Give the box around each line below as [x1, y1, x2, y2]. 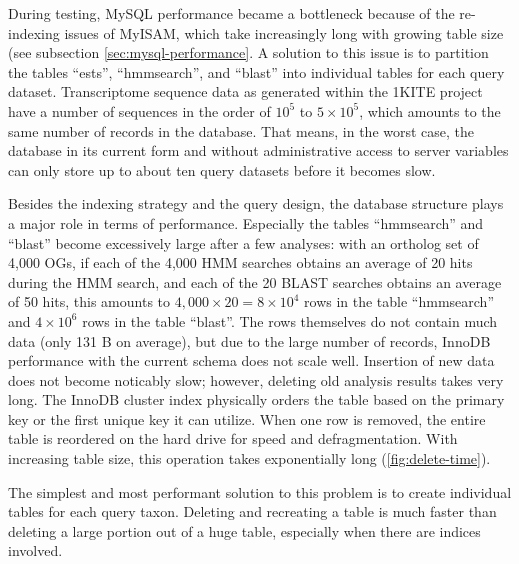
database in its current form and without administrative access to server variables [8, 140, 509, 161]
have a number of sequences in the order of [8, 100, 271, 121]
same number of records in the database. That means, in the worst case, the [8, 120, 475, 141]
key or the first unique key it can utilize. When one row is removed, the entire [8, 408, 486, 429]
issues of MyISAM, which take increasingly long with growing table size [64, 22, 504, 43]
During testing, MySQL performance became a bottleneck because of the [8, 3, 455, 23]
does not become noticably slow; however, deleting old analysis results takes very [8, 369, 504, 390]
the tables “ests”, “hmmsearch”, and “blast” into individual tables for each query [8, 61, 505, 82]
